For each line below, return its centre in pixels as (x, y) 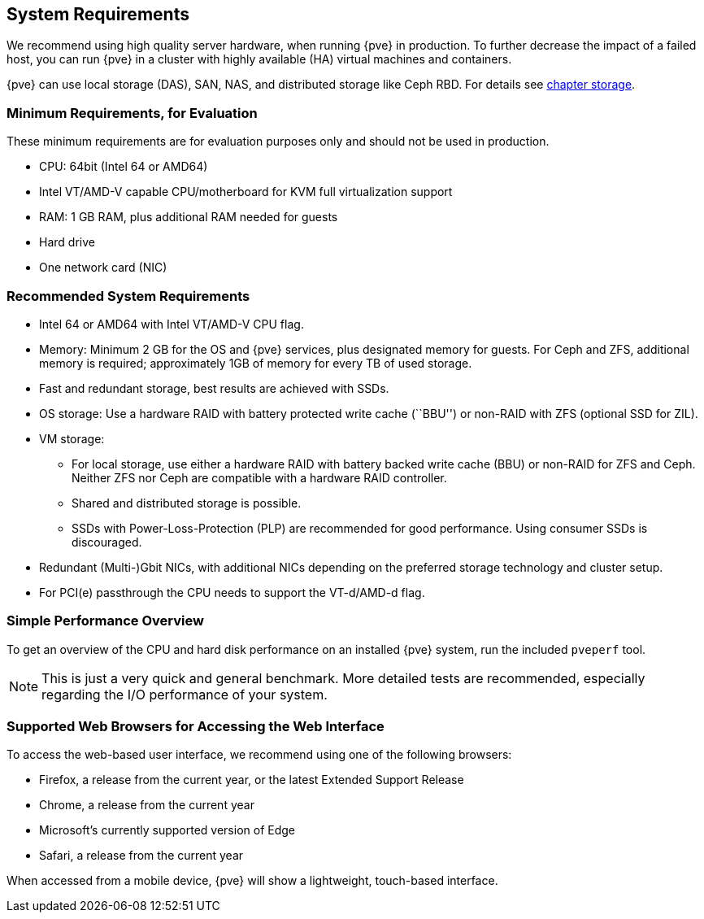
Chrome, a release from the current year (147, 805)
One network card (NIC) (103, 268)
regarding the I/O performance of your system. (185, 694)
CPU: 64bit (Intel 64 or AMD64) (124, 167)
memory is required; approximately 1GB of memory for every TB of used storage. (256, 363)
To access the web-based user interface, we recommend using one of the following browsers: (259, 755)
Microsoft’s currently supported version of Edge (167, 830)
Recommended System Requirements (128, 296)
